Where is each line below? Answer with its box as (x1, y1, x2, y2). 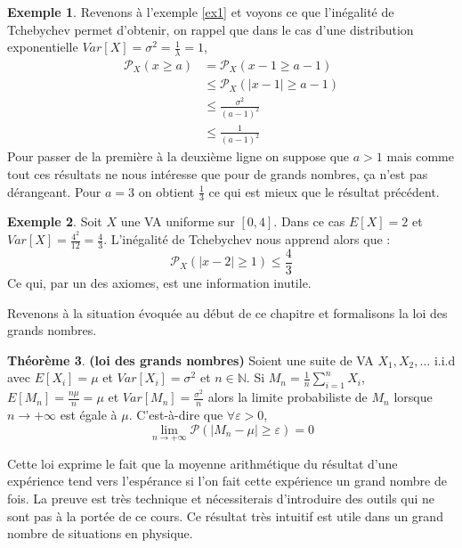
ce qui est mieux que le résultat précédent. (208, 182, 440, 200)
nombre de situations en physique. (7, 524, 193, 543)
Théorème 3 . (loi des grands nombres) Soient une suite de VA (7, 350, 374, 369)
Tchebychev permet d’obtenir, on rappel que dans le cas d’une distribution (7, 20, 414, 38)
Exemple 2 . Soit (7, 212, 102, 231)
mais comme (386, 147, 454, 166)
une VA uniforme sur (120, 212, 235, 231)
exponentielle (7, 37, 78, 56)
